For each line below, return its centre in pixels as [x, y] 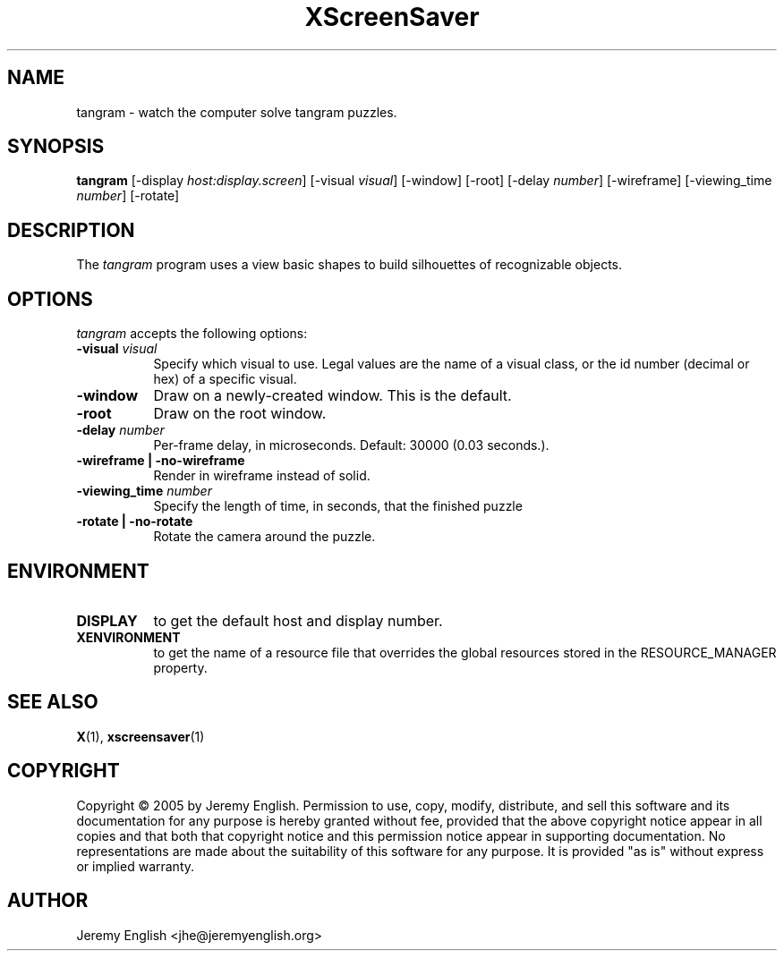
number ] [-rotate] [128, 196]
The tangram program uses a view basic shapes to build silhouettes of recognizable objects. [349, 265]
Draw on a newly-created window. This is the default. [332, 396]
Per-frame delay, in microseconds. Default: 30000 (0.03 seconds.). [351, 445]
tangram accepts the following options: [192, 334]
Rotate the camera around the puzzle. [264, 537]
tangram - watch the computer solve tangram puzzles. [237, 112]
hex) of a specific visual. [225, 379]
